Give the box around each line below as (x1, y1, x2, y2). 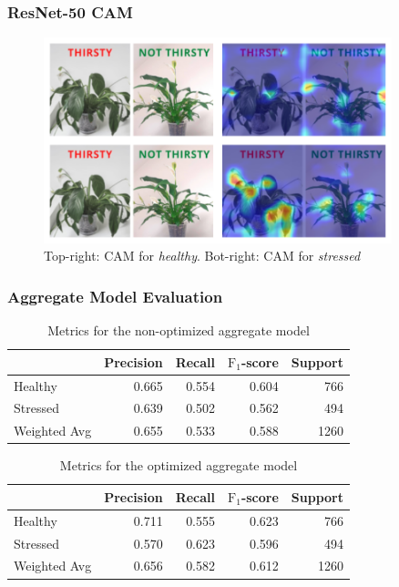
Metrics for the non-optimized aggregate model (47, 321, 310, 340)
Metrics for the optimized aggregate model (59, 456, 298, 475)
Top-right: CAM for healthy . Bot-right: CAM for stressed (44, 246, 361, 265)
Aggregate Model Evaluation (7, 284, 223, 307)
